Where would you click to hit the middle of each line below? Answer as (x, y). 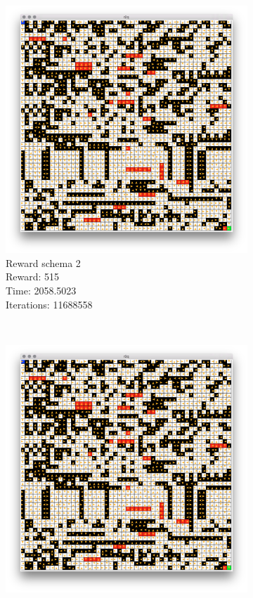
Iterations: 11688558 (49, 304)
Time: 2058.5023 (41, 291)
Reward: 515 (33, 277)
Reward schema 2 (43, 262)
